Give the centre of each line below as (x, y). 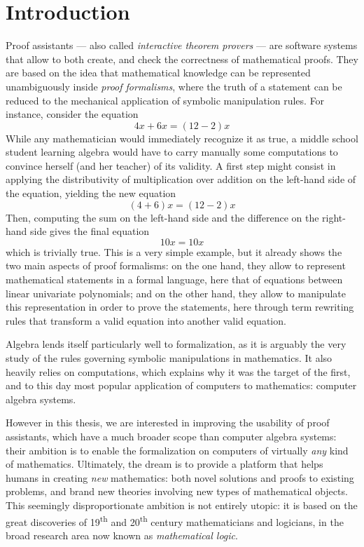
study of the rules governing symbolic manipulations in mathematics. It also (169, 358)
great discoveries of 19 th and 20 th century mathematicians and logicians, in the (175, 520)
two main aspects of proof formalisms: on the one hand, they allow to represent (176, 265)
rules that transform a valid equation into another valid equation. (146, 320)
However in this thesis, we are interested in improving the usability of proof (168, 423)
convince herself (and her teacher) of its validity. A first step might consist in (171, 165)
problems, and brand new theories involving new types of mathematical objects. (177, 491)
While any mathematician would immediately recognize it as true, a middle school (182, 138)
